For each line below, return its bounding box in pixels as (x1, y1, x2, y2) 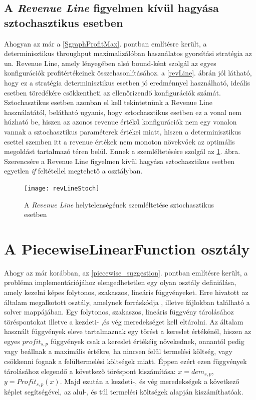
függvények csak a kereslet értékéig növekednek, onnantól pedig (50, 336, 244, 346)
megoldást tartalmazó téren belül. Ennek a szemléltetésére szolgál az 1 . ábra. (4, 146, 240, 156)
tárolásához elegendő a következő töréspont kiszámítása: (4, 365, 176, 376)
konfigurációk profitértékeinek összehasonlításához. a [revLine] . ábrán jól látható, (4, 67, 252, 78)
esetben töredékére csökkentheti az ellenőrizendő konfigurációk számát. (4, 87, 221, 97)
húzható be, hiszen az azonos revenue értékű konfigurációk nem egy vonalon (4, 116, 237, 127)
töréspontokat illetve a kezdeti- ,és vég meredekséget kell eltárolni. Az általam (4, 316, 243, 326)
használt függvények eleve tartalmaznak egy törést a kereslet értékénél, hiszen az (4, 326, 251, 336)
